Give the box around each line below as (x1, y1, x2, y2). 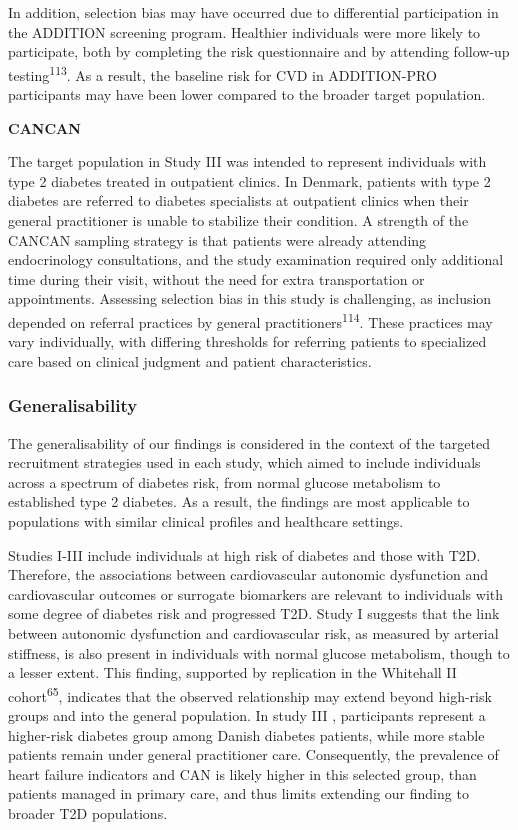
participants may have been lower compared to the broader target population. (8, 84, 486, 105)
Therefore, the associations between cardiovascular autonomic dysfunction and (8, 564, 489, 585)
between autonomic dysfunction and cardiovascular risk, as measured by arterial (8, 622, 499, 643)
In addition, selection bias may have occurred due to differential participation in (8, 2, 499, 22)
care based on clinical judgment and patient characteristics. (8, 350, 372, 371)
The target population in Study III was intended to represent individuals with (8, 151, 487, 172)
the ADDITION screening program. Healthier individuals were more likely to (8, 21, 481, 42)
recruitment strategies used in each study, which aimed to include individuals (8, 452, 481, 473)
